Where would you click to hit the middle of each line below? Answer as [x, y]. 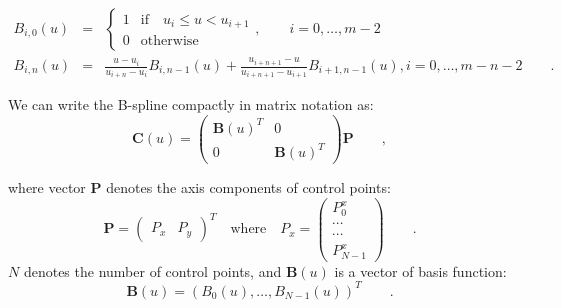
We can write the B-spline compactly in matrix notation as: [191, 104]
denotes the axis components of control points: [248, 187]
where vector [47, 187]
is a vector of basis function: [420, 270]
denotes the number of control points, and [152, 270]
